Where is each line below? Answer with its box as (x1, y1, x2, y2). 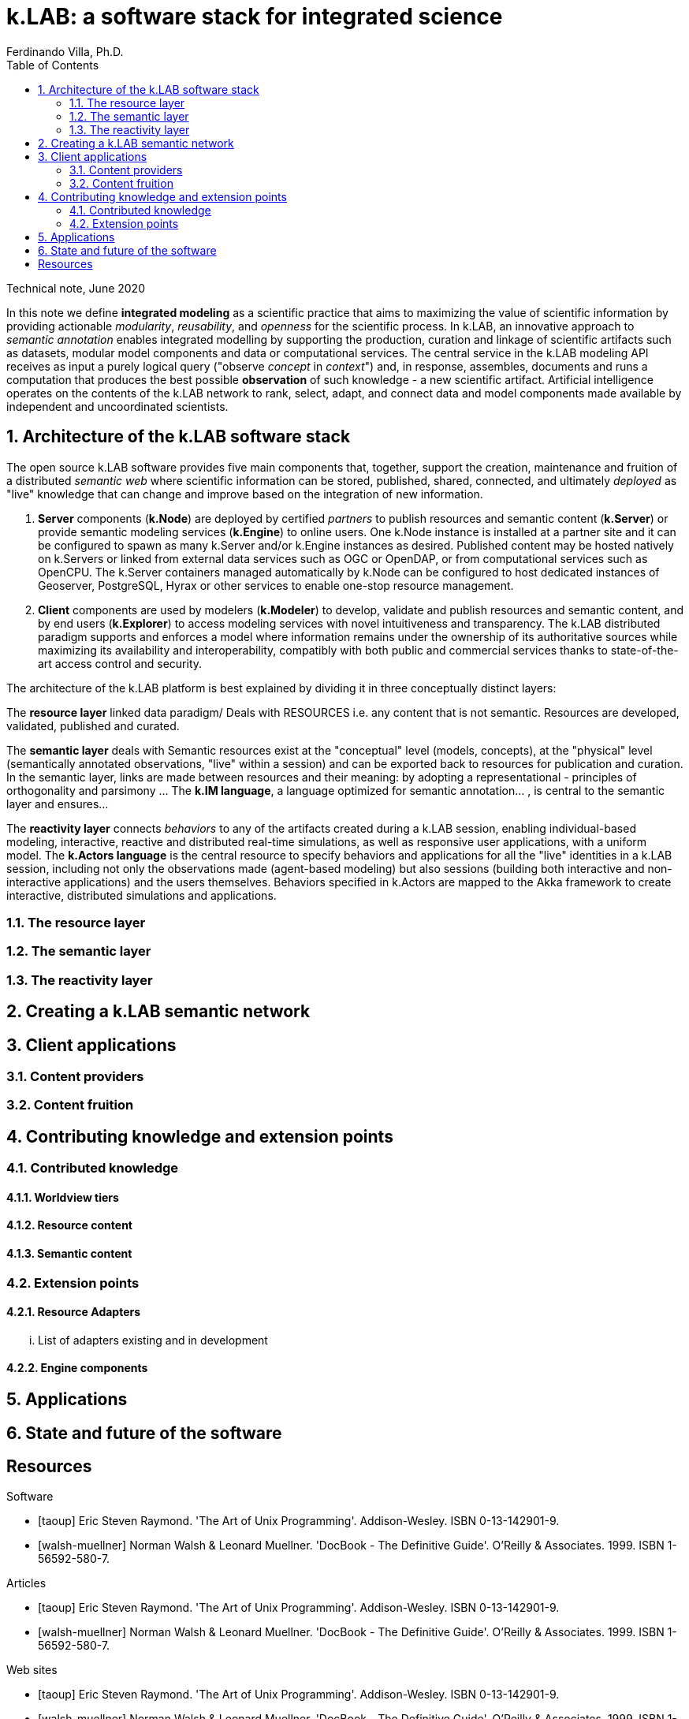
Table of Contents (6, 58, 99, 72)
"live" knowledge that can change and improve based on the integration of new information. (6, 487, 483, 501)
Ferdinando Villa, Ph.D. (6, 44, 124, 58)
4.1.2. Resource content (6, 1218, 132, 1232)
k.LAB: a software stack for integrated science (6, 3, 503, 30)
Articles (6, 1576, 47, 1590)
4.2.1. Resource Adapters (6, 1305, 141, 1319)
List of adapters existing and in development (38, 1333, 268, 1347)
